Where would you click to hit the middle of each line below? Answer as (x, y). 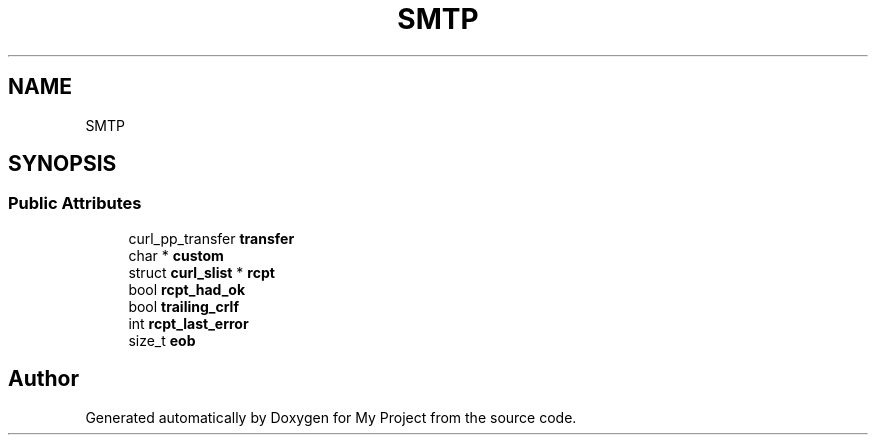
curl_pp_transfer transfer (211, 238)
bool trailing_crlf (183, 306)
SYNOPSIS (62, 164)
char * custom (176, 255)
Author (43, 379)
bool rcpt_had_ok (187, 289)
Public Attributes (75, 203)
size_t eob (162, 340)
